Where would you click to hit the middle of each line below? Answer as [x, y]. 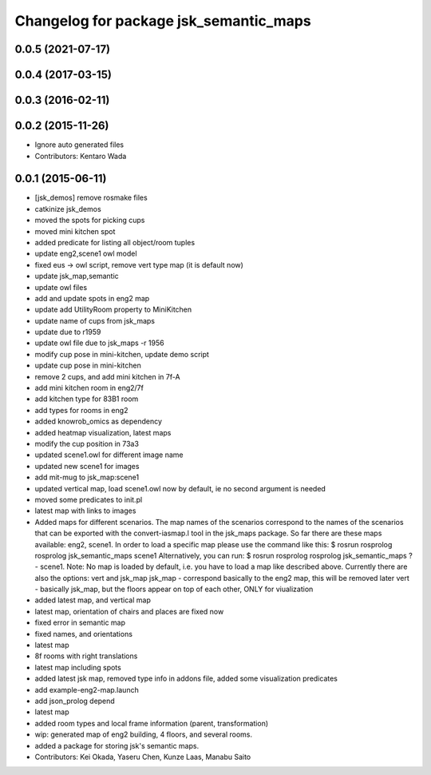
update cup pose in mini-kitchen [88, 366]
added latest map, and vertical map [93, 600]
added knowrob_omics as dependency [99, 421]
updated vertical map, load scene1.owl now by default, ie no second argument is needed [180, 488]
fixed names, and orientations [84, 634]
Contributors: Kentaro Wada [81, 156]
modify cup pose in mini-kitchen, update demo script [122, 354]
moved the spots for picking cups [90, 221]
